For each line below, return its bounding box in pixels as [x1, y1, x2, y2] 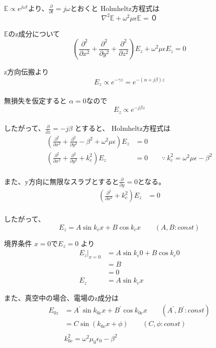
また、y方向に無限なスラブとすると [4, 176, 119, 186]
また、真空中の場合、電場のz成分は [4, 292, 119, 303]
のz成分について [8, 28, 60, 38]
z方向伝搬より [4, 66, 49, 77]
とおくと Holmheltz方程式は [70, 3, 160, 13]
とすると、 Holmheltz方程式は [75, 123, 171, 133]
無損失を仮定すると [4, 95, 67, 105]
